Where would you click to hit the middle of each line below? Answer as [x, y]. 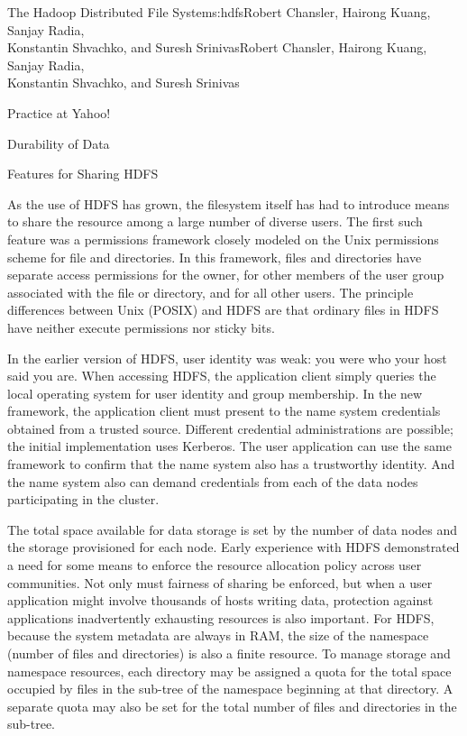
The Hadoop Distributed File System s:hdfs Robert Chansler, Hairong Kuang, [219, 12]
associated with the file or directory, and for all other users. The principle [211, 292]
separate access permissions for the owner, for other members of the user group [226, 275]
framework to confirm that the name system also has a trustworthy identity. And [231, 464]
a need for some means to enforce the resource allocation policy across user [215, 565]
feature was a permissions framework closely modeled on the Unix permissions [223, 239]
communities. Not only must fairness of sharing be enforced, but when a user [220, 582]
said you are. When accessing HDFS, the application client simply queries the [222, 376]
